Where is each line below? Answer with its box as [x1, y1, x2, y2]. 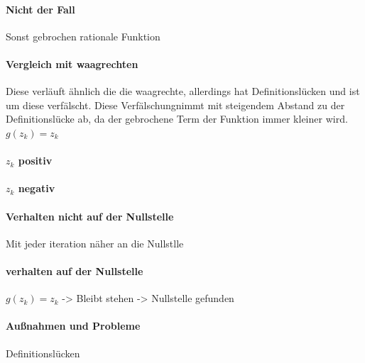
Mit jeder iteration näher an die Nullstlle [6, 235, 184, 250]
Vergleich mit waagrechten [6, 56, 138, 71]
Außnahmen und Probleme [6, 318, 141, 333]
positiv [18, 153, 53, 168]
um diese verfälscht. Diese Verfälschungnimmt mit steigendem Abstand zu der [6, 97, 345, 112]
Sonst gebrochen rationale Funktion [6, 28, 160, 43]
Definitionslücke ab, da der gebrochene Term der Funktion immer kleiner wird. [6, 111, 348, 126]
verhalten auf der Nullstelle [6, 263, 143, 278]
